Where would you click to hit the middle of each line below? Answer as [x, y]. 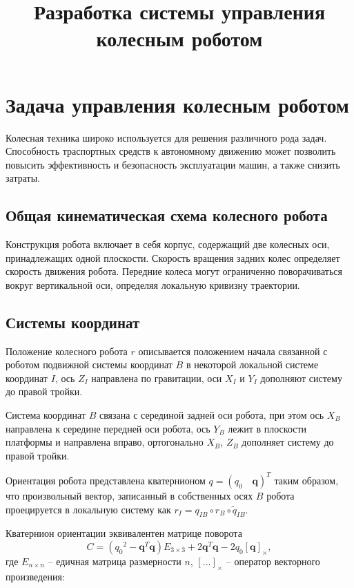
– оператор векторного [273, 561]
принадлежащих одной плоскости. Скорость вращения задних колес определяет [173, 257]
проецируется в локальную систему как [88, 509]
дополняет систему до [288, 442]
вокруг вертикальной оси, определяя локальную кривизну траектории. [153, 284]
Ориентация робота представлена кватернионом [106, 480]
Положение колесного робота [67, 351]
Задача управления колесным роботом [177, 104]
